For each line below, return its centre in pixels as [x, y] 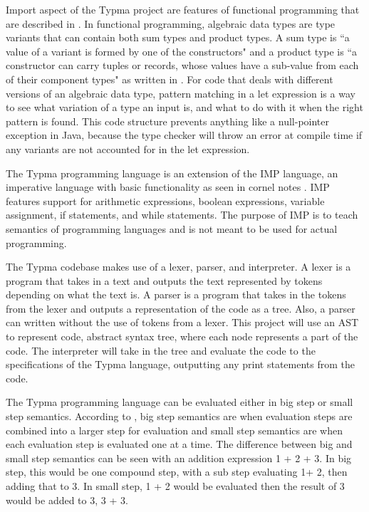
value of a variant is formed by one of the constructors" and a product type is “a [182, 51]
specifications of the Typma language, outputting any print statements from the [181, 364]
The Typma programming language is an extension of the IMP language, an [172, 173]
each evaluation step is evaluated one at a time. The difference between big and [179, 444]
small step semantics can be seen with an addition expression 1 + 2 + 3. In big [179, 458]
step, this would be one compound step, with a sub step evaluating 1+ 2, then [177, 472]
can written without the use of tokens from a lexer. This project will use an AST [182, 322]
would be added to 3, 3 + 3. [67, 500]
